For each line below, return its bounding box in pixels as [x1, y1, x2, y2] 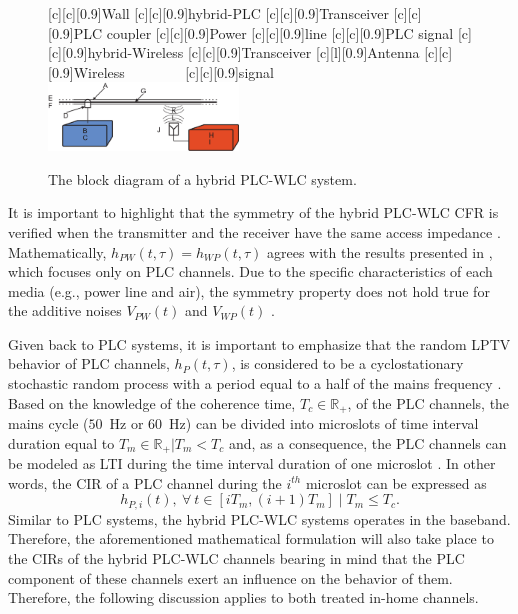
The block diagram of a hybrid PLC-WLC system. [48, 168, 357, 189]
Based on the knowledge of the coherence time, [8, 392, 296, 413]
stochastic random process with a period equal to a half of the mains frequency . [8, 373, 502, 394]
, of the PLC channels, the [347, 392, 510, 413]
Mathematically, [8, 241, 107, 262]
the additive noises [8, 300, 122, 321]
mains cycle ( [8, 413, 89, 434]
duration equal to [8, 432, 115, 453]
